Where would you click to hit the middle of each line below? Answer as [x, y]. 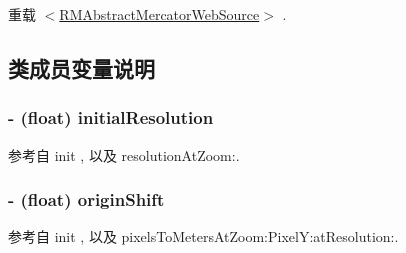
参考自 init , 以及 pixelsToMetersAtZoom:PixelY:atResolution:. [203, 236]
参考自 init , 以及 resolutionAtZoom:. [124, 154]
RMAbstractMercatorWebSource [159, 14]
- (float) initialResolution [111, 117]
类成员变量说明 [81, 67]
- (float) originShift [86, 199]
